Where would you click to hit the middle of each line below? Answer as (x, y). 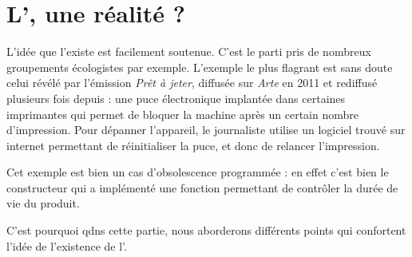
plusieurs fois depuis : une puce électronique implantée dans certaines (176, 98)
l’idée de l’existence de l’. (67, 245)
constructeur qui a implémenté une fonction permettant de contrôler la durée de (202, 187)
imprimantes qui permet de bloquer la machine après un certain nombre (182, 114)
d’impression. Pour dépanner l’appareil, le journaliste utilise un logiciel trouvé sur (206, 130)
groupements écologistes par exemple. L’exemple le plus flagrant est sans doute (200, 67)
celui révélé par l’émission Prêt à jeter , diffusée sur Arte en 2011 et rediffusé (192, 83)
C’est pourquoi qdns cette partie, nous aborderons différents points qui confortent (206, 230)
